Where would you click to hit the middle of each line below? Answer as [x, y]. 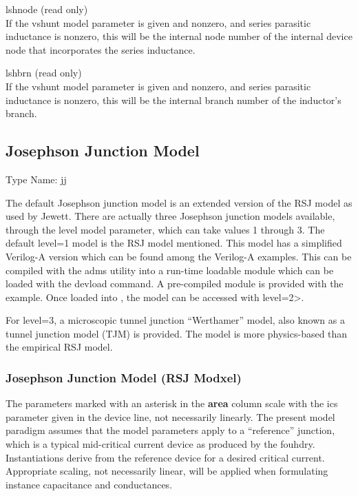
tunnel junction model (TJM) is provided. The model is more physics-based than [177, 333]
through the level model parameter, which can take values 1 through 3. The [165, 229]
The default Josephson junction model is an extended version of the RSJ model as [179, 202]
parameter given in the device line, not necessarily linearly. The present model [170, 416]
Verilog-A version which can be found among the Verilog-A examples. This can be [179, 256]
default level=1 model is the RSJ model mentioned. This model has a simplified [174, 243]
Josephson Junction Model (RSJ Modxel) [124, 378]
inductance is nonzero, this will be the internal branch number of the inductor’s [173, 100]
